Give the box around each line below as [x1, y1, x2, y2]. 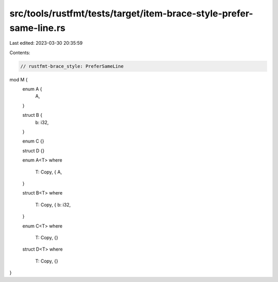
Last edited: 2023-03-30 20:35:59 [9, 40, 83, 46]
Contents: [9, 49, 30, 56]
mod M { [9, 76, 28, 82]
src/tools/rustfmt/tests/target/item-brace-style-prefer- [9, 8, 253, 19]
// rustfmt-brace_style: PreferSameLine [20, 63, 124, 69]
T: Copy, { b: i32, [35, 201, 71, 208]
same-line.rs [9, 22, 65, 33]
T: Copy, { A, [35, 169, 62, 175]
